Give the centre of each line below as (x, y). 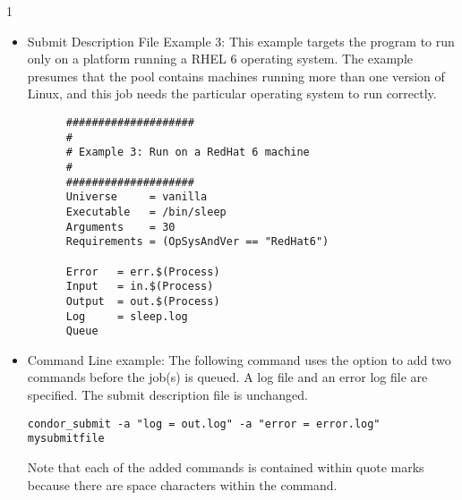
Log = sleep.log (127, 316)
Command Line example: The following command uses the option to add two (239, 359)
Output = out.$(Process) (143, 301)
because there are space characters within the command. (182, 484)
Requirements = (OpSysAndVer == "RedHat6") (197, 242)
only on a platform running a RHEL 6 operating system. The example (220, 59)
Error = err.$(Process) (143, 271)
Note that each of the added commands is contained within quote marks (226, 466)
